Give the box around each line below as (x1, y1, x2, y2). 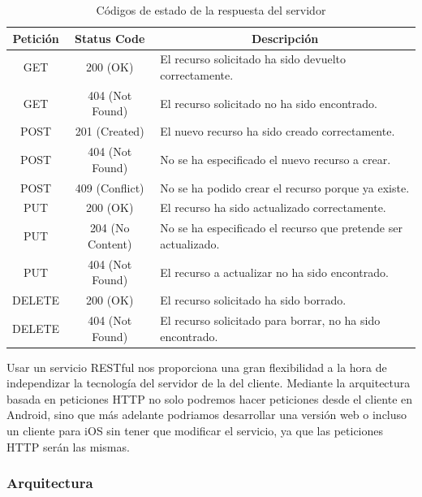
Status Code (74, 29, 145, 46)
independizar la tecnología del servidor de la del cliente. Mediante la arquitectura (6, 374, 411, 391)
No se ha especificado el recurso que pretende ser (160, 219, 403, 236)
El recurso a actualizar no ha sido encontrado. (160, 263, 389, 280)
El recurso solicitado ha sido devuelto (160, 50, 347, 67)
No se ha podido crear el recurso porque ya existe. (160, 179, 410, 196)
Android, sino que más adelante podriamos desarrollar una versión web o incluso (6, 406, 407, 423)
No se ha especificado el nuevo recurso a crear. (160, 150, 391, 167)
